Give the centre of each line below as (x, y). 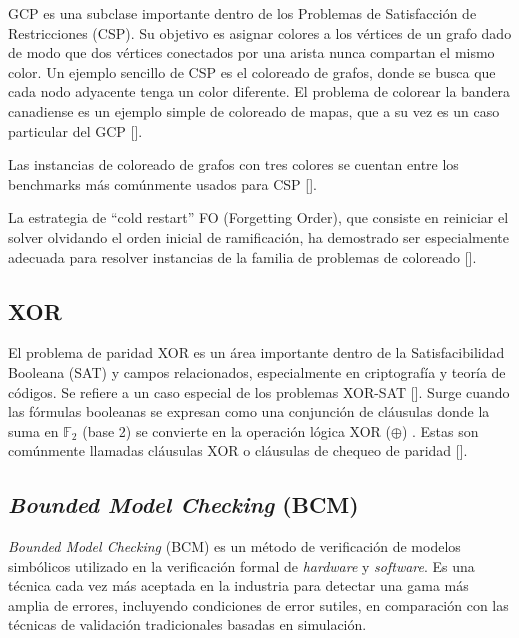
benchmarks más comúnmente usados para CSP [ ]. (162, 183)
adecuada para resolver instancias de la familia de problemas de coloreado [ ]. (242, 256)
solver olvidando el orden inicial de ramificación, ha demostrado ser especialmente (258, 236)
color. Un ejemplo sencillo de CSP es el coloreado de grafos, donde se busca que (252, 71)
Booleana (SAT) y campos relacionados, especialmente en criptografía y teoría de (257, 371)
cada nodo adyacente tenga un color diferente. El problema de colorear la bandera (259, 91)
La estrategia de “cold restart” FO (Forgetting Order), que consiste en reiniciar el (258, 217)
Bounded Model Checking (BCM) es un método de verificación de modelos (234, 546)
